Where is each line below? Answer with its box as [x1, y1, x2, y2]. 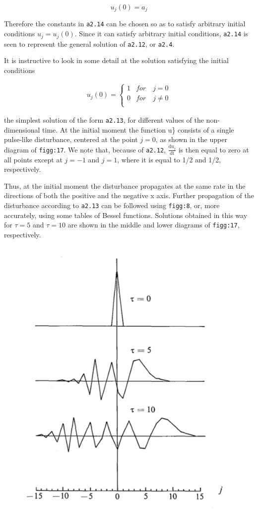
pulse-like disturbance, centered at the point [4, 134, 138, 145]
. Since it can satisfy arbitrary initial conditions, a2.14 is [74, 28, 249, 39]
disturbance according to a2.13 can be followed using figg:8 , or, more [4, 200, 220, 211]
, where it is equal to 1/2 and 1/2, [117, 154, 221, 164]
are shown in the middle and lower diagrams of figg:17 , [67, 220, 240, 230]
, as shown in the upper [155, 134, 227, 145]
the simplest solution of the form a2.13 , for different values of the [4, 115, 204, 125]
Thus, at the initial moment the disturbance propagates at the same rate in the [4, 180, 246, 191]
